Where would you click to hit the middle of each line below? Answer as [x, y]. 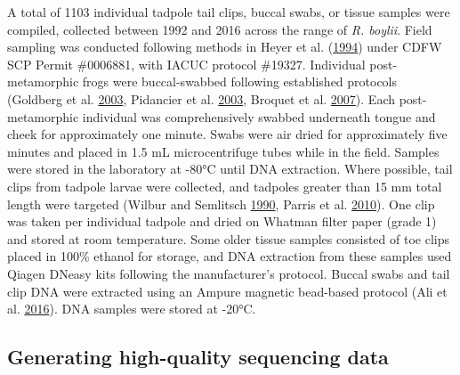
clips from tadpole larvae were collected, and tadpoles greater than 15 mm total [225, 186]
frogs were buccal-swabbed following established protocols [240, 82]
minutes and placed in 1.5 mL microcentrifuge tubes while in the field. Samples [223, 151]
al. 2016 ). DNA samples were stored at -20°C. [132, 309]
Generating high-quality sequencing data [198, 357]
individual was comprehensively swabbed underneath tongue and [259, 116]
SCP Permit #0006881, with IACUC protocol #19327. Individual [186, 64]
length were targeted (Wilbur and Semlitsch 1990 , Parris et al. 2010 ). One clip [221, 204]
